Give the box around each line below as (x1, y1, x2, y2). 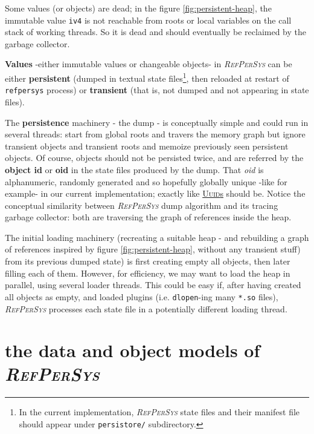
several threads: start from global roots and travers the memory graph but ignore (5, 128, 306, 140)
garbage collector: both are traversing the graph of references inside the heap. (5, 211, 292, 223)
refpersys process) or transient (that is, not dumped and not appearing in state (5, 84, 309, 96)
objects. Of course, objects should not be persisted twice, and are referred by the (5, 151, 304, 164)
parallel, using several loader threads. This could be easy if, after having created (5, 278, 301, 291)
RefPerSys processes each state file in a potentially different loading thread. (5, 302, 287, 315)
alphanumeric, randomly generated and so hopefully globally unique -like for (5, 175, 287, 188)
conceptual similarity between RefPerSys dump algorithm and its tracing (5, 199, 278, 211)
